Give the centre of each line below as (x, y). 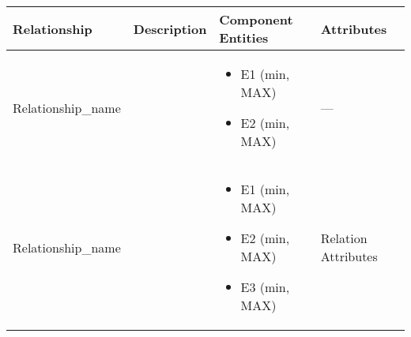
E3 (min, (265, 287)
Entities (244, 37)
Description (170, 28)
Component (256, 19)
